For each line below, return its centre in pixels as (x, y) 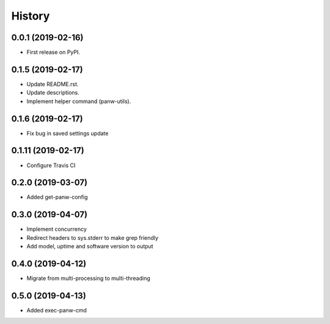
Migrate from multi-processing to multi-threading (88, 278)
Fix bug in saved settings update (68, 133)
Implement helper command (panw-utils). (79, 101)
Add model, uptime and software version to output (90, 247)
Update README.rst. (53, 84)
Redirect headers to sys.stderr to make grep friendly (93, 237)
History (31, 16)
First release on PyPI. (53, 52)
